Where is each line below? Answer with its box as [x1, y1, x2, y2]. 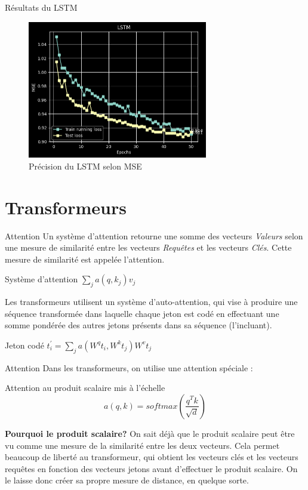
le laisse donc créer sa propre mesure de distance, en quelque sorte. [5, 474, 249, 486]
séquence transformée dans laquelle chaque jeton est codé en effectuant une [5, 307, 279, 319]
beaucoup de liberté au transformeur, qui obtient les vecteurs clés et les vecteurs [5, 451, 298, 463]
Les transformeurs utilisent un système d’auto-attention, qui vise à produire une [5, 295, 298, 308]
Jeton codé [5, 338, 44, 351]
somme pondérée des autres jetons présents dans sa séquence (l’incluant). [5, 319, 272, 331]
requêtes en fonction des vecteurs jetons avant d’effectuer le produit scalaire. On [5, 462, 298, 474]
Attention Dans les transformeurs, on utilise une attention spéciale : [5, 361, 253, 374]
